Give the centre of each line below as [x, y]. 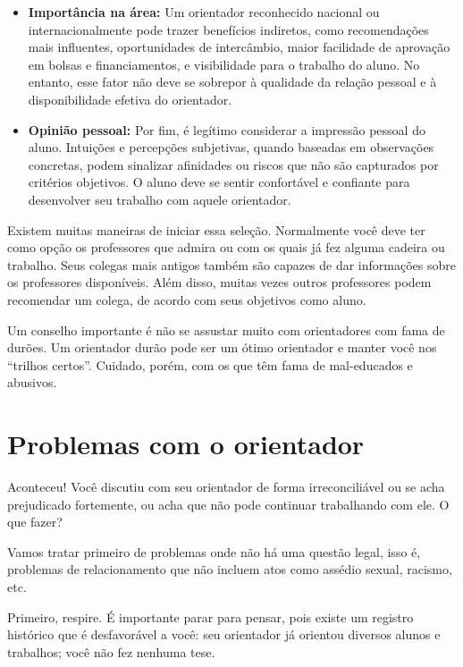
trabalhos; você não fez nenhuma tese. [111, 651]
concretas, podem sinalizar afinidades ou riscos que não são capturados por [233, 164]
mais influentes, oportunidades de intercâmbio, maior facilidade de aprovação [239, 47]
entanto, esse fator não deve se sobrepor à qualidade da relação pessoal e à [232, 82]
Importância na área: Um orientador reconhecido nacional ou [204, 12]
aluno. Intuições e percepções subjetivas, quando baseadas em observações [231, 147]
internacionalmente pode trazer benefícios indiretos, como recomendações [228, 29]
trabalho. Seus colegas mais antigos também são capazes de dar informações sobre [231, 264]
